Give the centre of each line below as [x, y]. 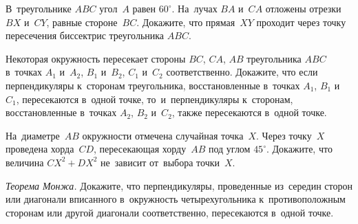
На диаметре [33, 135]
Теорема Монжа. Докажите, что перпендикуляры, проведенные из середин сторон [179, 185]
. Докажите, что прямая [186, 22]
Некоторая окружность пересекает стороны [96, 58]
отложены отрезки [303, 8]
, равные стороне [82, 22]
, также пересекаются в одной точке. [249, 112]
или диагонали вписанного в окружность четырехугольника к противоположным [176, 199]
